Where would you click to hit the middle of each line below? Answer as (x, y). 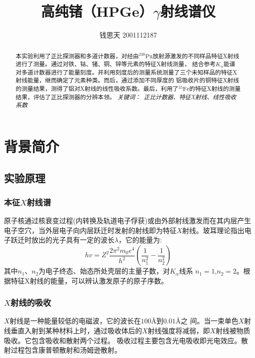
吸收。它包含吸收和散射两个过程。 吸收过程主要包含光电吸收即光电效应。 (123, 340)
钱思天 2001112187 (128, 35)
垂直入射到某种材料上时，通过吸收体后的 (76, 331)
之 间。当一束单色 (210, 321)
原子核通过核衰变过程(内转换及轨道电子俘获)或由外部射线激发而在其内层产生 (127, 220)
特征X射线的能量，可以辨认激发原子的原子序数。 (89, 280)
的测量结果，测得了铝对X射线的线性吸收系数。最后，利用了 (97, 89)
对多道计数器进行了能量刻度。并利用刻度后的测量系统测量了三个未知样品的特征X (126, 72)
